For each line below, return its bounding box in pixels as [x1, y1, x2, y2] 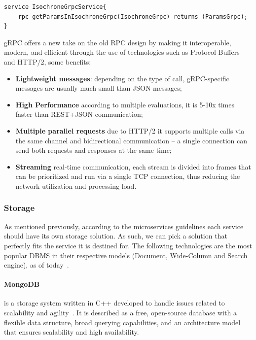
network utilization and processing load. [15, 180, 137, 191]
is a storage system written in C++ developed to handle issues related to [4, 298, 225, 308]
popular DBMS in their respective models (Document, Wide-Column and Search [4, 250, 248, 260]
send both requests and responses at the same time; [15, 145, 172, 155]
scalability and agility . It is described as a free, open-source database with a [4, 307, 237, 318]
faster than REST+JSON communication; [15, 109, 143, 119]
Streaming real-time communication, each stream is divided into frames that [15, 161, 251, 171]
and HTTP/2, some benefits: [4, 56, 91, 67]
